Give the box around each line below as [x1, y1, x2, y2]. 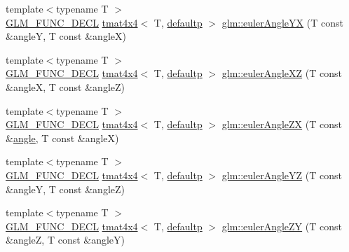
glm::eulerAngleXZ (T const [221, 66, 342, 80]
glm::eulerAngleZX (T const [221, 117, 342, 132]
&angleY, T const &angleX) [6, 29, 126, 43]
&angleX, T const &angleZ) [6, 79, 125, 94]
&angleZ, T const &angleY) [6, 232, 125, 247]
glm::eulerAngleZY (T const [221, 218, 342, 233]
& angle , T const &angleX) [6, 130, 119, 145]
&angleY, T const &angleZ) [6, 181, 125, 196]
